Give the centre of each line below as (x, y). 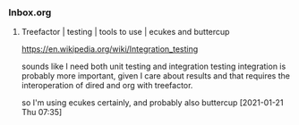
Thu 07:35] (42, 112)
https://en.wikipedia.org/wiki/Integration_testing (110, 49)
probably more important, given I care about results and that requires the (155, 76)
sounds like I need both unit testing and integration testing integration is (154, 67)
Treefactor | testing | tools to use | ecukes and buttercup (125, 32)
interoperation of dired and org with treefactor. (107, 86)
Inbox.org (30, 12)
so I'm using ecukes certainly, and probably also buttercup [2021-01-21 (152, 103)
